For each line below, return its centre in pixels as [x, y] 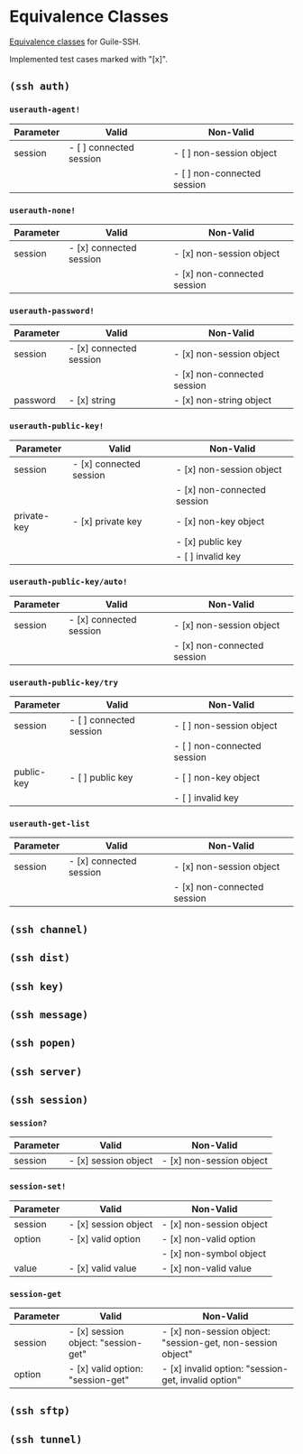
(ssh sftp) [40, 1411]
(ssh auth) [40, 86]
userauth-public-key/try [64, 682]
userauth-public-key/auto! [69, 582]
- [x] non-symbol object [214, 1254]
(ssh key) [37, 986]
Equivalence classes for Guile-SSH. [75, 42]
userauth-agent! [45, 110]
